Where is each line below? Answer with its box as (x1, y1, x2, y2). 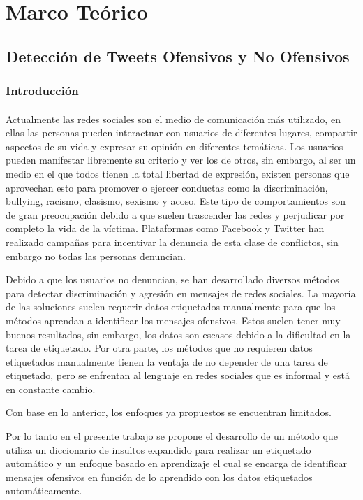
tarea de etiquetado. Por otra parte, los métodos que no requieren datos (6, 341, 313, 355)
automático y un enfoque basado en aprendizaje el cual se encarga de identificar (6, 456, 348, 471)
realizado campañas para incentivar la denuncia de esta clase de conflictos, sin (6, 234, 339, 249)
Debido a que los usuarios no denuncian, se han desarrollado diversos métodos (6, 272, 339, 287)
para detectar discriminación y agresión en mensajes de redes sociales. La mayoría (6, 285, 356, 300)
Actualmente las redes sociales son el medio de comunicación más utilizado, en (6, 111, 341, 126)
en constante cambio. (6, 381, 96, 396)
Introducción (6, 82, 79, 99)
